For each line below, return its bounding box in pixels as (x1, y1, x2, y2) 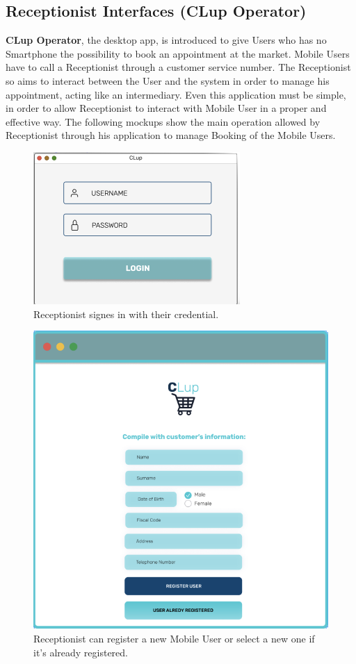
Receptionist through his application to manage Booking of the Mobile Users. (6, 128, 336, 142)
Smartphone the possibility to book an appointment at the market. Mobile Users (6, 46, 350, 60)
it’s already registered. (33, 645, 128, 659)
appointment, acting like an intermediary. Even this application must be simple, (6, 87, 346, 101)
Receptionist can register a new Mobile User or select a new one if (33, 631, 315, 646)
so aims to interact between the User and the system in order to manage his (6, 73, 330, 88)
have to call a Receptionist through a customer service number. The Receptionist (6, 60, 351, 74)
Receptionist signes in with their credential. (33, 306, 219, 321)
